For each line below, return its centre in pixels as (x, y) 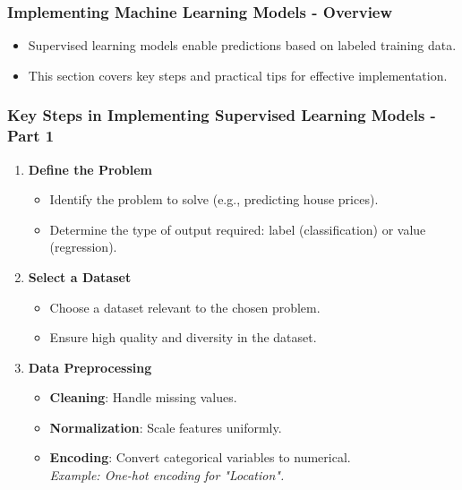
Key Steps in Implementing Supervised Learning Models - (222, 115)
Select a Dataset (80, 276)
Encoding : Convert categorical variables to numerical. (200, 457)
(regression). (83, 247)
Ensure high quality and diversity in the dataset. (183, 337)
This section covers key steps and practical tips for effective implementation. (238, 75)
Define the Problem (90, 169)
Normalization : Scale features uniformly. (166, 427)
